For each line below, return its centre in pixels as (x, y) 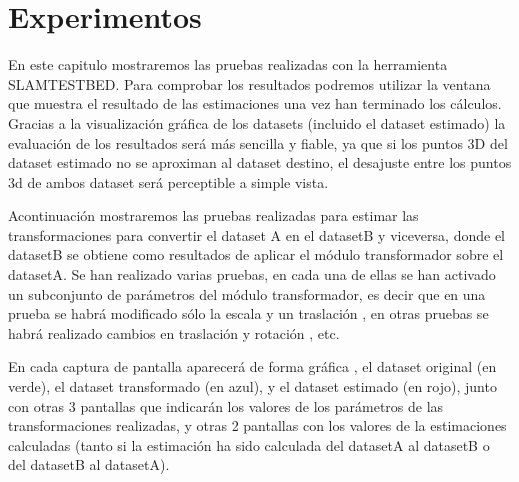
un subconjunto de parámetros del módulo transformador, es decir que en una (247, 293)
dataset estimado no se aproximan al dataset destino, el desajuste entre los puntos (260, 162)
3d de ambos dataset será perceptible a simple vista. (168, 181)
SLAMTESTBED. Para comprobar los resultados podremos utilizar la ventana (249, 83)
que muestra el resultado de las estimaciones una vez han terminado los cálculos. (255, 103)
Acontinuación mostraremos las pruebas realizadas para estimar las (213, 215)
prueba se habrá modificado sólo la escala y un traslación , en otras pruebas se (248, 313)
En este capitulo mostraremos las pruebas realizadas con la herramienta (228, 64)
